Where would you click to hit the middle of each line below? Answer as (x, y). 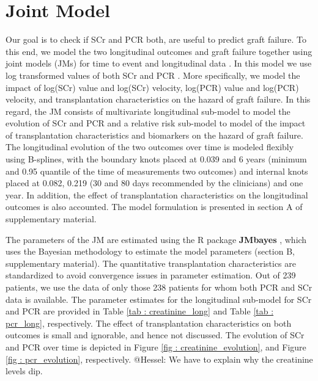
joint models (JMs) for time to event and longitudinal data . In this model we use (159, 63)
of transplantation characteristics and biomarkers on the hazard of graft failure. (154, 135)
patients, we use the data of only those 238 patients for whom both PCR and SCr (159, 287)
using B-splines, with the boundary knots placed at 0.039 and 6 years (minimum (156, 159)
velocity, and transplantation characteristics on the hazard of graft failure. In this (158, 99)
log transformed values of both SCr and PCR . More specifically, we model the (153, 75)
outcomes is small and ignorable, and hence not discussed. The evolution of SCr (155, 335)
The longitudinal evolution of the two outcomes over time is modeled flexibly (150, 147)
